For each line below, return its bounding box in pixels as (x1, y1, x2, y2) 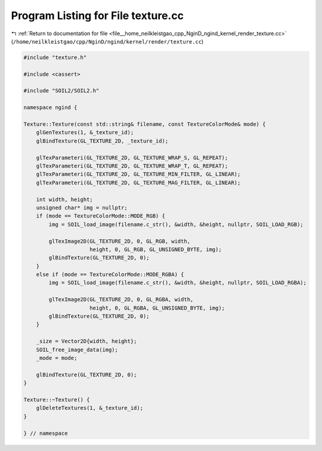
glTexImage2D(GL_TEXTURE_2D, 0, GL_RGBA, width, (48, 296, 194, 303)
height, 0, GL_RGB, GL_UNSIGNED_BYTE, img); (89, 246, 222, 253)
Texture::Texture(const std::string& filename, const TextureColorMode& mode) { (23, 121, 266, 128)
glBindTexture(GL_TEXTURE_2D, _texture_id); (36, 137, 169, 144)
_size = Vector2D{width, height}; (36, 338, 137, 345)
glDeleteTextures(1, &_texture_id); (36, 404, 143, 412)
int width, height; (36, 196, 94, 203)
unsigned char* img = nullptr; (36, 204, 128, 211)
